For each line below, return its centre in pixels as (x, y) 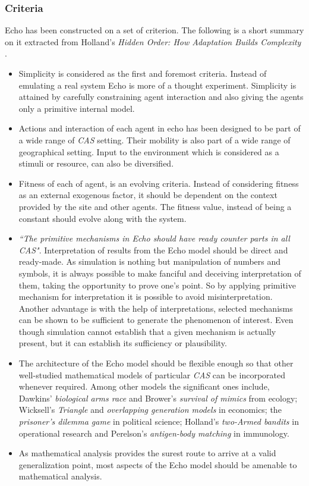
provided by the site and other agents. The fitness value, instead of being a (155, 206)
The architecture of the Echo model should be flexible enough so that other (156, 363)
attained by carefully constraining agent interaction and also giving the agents (161, 97)
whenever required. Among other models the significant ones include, (144, 386)
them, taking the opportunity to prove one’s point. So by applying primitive (157, 285)
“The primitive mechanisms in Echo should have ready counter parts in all (154, 238)
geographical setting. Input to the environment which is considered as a (149, 151)
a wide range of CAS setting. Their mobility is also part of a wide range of (154, 139)
